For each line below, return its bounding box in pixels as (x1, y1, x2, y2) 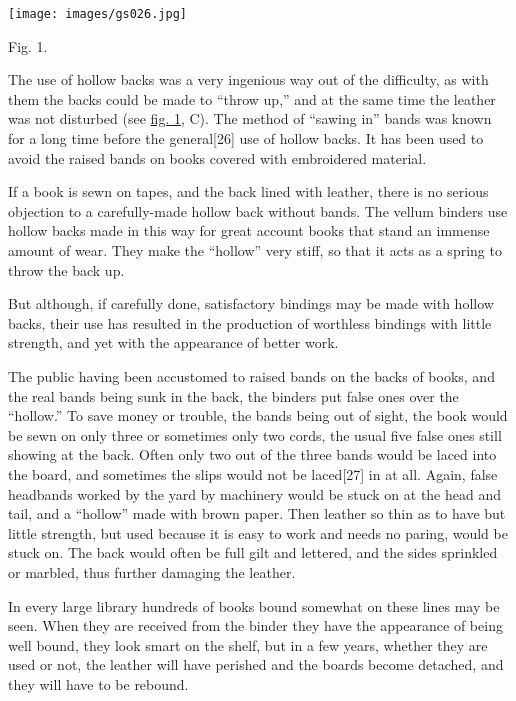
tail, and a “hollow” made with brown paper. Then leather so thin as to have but (8, 503, 506, 524)
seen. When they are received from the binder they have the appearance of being (8, 615, 503, 636)
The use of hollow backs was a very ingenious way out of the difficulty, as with (8, 69, 489, 90)
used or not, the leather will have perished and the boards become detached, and (8, 654, 504, 675)
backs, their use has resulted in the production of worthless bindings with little (8, 312, 492, 333)
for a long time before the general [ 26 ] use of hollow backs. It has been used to (8, 128, 484, 149)
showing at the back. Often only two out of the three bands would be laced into (8, 444, 497, 465)
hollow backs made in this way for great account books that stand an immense (8, 220, 490, 241)
